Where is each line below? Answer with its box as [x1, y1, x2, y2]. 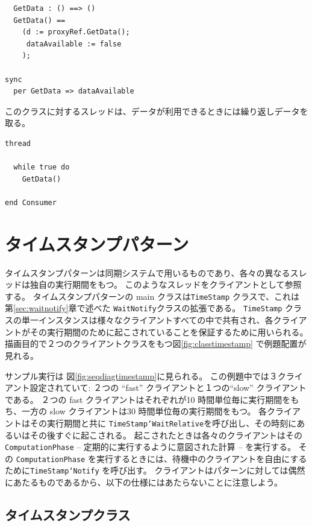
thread [5, 139, 31, 148]
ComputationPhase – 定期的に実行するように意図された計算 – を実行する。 [5, 440, 296, 453]
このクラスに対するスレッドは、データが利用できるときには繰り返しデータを [5, 104, 308, 117]
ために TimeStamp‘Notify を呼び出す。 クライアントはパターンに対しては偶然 [5, 464, 305, 477]
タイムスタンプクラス [5, 505, 131, 524]
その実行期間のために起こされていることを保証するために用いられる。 [30, 325, 308, 338]
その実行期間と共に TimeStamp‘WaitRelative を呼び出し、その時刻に [30, 416, 297, 429]
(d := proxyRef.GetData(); [22, 28, 130, 37]
